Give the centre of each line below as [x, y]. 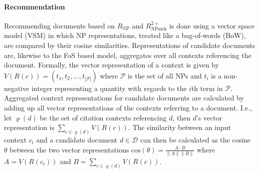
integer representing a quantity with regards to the [109, 88]
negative [17, 88]
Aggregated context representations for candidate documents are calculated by [124, 98]
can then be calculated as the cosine [195, 139]
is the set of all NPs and [165, 75]
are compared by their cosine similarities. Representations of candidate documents [130, 45]
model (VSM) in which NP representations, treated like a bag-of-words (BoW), [125, 35]
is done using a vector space [212, 25]
